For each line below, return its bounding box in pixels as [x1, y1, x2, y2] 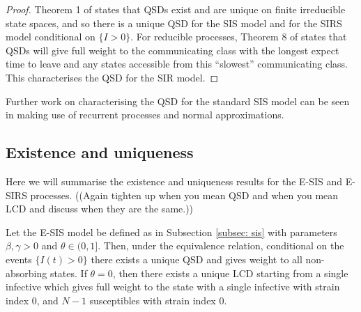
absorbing [6, 265, 47, 280]
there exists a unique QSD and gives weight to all [91, 251, 302, 266]
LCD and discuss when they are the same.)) [6, 201, 194, 216]
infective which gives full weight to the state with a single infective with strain [6, 279, 340, 294]
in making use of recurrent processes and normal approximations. [6, 107, 284, 122]
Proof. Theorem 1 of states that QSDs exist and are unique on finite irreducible [6, 2, 346, 16]
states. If [49, 265, 87, 280]
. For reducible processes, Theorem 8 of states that [130, 29, 347, 44]
